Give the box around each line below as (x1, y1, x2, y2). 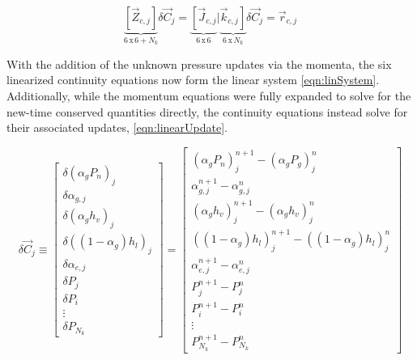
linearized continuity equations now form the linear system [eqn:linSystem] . (6, 71, 380, 88)
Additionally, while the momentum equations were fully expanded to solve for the (6, 87, 411, 104)
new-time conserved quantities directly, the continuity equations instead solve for (6, 103, 408, 120)
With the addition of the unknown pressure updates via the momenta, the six (6, 55, 392, 72)
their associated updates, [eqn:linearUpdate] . (6, 119, 228, 136)
